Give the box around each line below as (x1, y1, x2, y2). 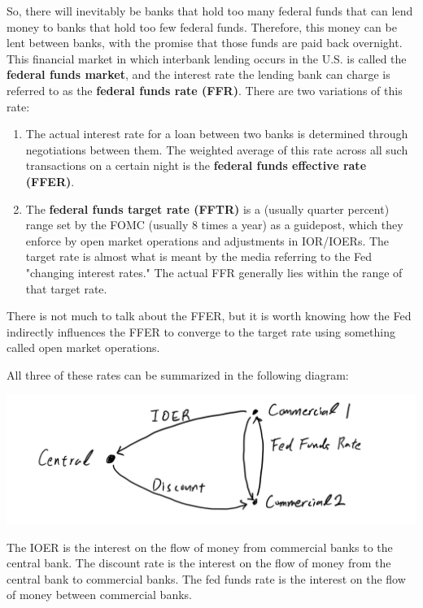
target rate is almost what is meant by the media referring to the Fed (25, 248, 373, 265)
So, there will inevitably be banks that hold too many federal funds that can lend (7, 2, 413, 19)
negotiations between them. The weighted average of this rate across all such (25, 141, 408, 158)
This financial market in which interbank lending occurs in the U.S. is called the (7, 50, 407, 67)
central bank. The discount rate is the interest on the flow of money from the (7, 554, 391, 571)
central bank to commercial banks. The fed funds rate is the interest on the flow (7, 570, 406, 587)
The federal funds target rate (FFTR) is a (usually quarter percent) (25, 200, 390, 217)
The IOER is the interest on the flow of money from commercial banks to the (7, 538, 393, 555)
